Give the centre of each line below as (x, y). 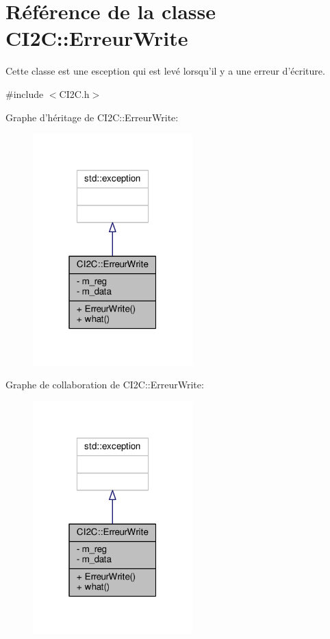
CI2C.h (74, 93)
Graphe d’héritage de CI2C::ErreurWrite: (92, 117)
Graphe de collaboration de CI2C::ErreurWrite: (105, 385)
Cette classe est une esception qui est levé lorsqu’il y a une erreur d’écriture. (165, 71)
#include (25, 93)
